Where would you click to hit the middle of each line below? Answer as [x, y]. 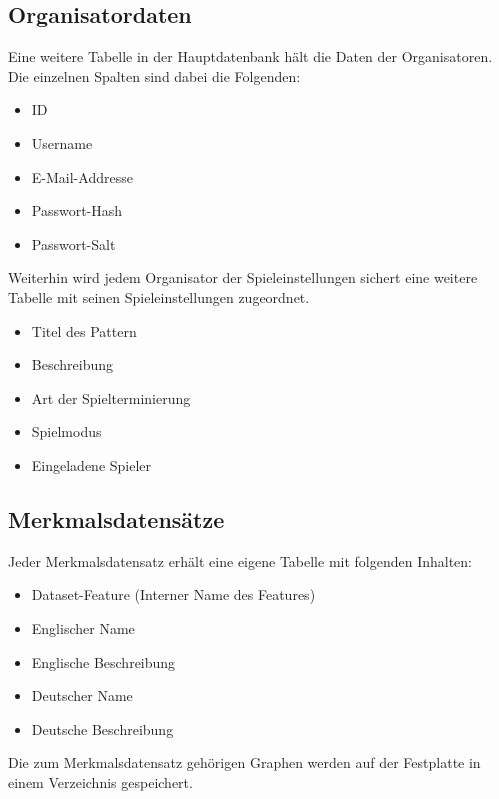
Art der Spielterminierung [111, 397]
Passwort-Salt [73, 243]
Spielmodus [66, 431]
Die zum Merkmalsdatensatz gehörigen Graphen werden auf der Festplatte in [244, 762]
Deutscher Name [82, 695]
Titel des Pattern [84, 330]
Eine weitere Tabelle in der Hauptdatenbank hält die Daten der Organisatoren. [250, 56]
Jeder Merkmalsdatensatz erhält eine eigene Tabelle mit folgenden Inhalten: [240, 560]
